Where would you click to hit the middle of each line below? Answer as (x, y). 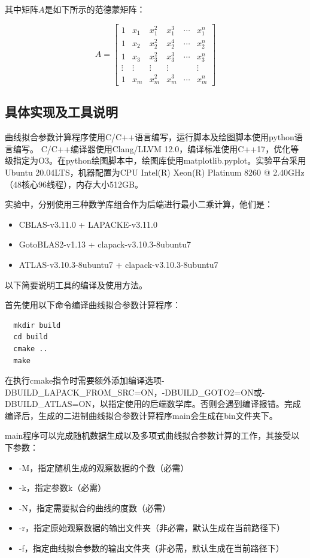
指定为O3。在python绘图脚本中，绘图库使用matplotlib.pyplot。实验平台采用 (159, 160)
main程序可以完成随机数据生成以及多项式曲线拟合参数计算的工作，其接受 (148, 435)
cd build (31, 337)
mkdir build (37, 325)
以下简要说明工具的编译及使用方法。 (76, 284)
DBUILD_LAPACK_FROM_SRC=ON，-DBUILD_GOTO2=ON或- (135, 392)
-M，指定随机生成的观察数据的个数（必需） (104, 467)
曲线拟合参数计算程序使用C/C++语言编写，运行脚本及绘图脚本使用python (150, 137)
